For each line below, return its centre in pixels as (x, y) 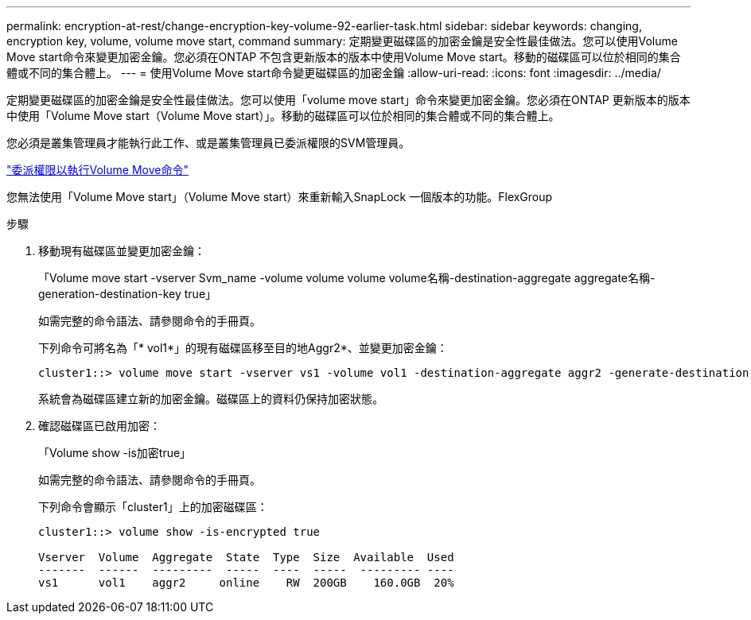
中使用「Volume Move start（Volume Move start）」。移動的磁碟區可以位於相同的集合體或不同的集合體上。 (283, 116)
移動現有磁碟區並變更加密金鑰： (122, 251)
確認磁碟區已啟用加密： (99, 426)
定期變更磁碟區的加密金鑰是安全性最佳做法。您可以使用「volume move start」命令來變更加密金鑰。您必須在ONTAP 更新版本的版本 (348, 100)
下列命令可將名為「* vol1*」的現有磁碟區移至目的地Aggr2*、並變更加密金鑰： (243, 348)
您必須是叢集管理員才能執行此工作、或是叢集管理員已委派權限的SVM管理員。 (208, 143)
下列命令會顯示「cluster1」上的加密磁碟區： (153, 507)
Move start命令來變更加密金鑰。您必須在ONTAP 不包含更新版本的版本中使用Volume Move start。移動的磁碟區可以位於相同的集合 (344, 57)
